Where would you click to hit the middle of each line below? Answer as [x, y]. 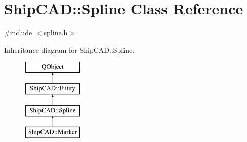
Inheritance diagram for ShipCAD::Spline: [69, 49]
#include [18, 33]
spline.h [56, 33]
